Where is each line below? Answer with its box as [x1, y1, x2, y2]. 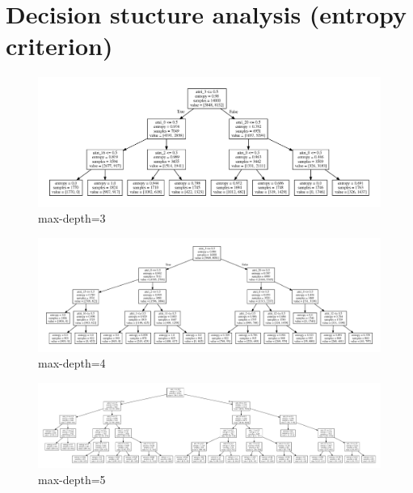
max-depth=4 [38, 355, 106, 372]
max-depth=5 [38, 470, 106, 487]
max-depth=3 [38, 210, 106, 227]
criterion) [6, 29, 113, 62]
